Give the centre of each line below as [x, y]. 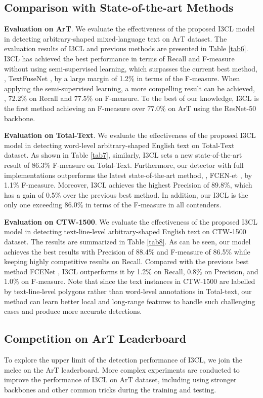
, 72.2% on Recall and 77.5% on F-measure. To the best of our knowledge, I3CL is [131, 98]
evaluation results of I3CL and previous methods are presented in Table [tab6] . [126, 48]
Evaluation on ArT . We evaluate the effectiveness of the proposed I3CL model [129, 29]
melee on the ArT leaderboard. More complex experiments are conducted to [122, 369]
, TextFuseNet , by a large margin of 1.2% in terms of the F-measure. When [122, 78]
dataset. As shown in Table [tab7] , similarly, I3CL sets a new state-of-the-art [123, 155]
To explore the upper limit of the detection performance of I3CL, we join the [123, 360]
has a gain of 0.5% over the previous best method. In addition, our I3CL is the [126, 194]
